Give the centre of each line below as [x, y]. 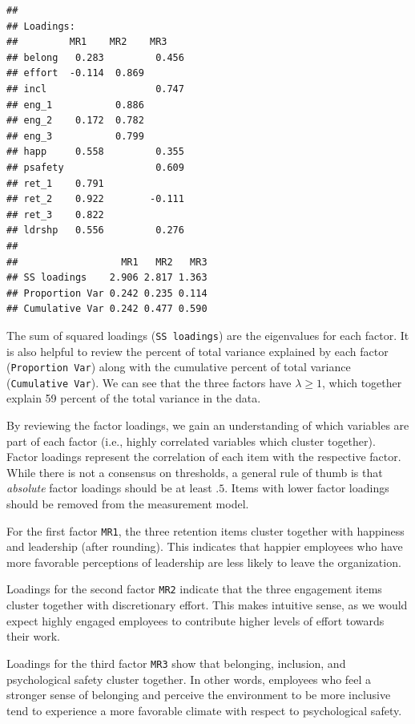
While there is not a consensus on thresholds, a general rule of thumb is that [195, 472]
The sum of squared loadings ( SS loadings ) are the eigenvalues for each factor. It [208, 335]
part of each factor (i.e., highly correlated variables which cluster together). [191, 441]
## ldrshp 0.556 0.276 [95, 231]
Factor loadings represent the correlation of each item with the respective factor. [204, 457]
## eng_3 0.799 [75, 136]
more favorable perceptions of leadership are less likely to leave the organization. [204, 562]
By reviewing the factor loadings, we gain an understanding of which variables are [208, 425]
